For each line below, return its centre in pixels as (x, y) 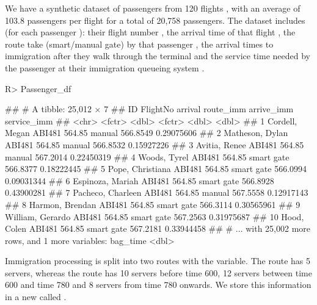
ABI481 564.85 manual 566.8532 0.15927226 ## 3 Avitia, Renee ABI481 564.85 (155, 144)
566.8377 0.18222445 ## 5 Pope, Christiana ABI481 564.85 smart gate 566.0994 (156, 169)
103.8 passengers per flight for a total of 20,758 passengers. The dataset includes (155, 20)
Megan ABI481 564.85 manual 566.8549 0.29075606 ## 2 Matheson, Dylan (147, 133)
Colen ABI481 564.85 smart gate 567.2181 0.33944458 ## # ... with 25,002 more (158, 228)
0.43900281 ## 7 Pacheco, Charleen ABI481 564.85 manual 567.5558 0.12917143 (157, 192)
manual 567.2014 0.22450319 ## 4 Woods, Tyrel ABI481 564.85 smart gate (147, 156)
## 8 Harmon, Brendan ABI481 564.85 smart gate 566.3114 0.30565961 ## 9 (153, 204)
